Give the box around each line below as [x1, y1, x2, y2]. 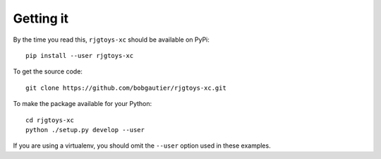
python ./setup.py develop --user [25, 126, 145, 134]
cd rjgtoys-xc [25, 116, 74, 124]
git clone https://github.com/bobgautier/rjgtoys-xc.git [25, 83, 227, 92]
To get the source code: [13, 67, 83, 76]
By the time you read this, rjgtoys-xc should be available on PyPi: [13, 35, 210, 44]
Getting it [13, 11, 69, 26]
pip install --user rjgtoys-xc [25, 52, 134, 59]
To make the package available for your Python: [13, 100, 152, 108]
